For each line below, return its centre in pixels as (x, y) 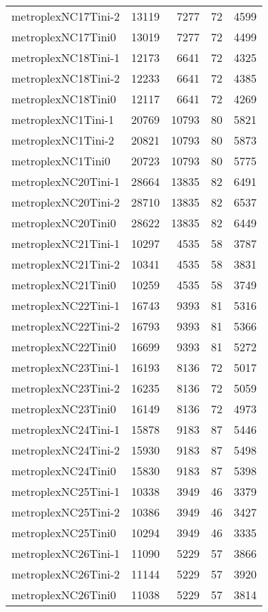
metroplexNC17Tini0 (64, 37)
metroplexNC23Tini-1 (66, 367)
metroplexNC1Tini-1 (63, 119)
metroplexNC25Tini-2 (66, 512)
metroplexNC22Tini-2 (66, 326)
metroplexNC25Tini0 (64, 533)
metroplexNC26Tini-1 (66, 553)
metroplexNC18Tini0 (64, 99)
